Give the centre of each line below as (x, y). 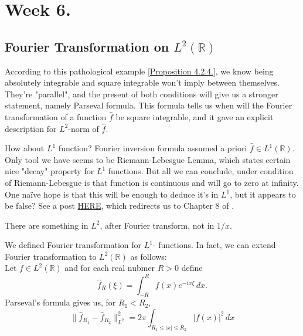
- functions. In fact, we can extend (214, 245)
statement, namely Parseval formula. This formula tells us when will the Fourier (149, 105)
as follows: (149, 256)
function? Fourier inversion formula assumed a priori (153, 148)
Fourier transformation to (51, 256)
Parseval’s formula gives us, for (60, 302)
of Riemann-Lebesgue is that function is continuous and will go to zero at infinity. (152, 182)
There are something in (47, 225)
